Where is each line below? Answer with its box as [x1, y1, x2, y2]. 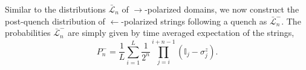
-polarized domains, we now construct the [145, 3, 299, 15]
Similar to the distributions [5, 3, 106, 15]
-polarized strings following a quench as [121, 14, 267, 27]
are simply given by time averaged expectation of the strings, [68, 26, 295, 39]
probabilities [5, 26, 51, 39]
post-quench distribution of [5, 14, 105, 27]
